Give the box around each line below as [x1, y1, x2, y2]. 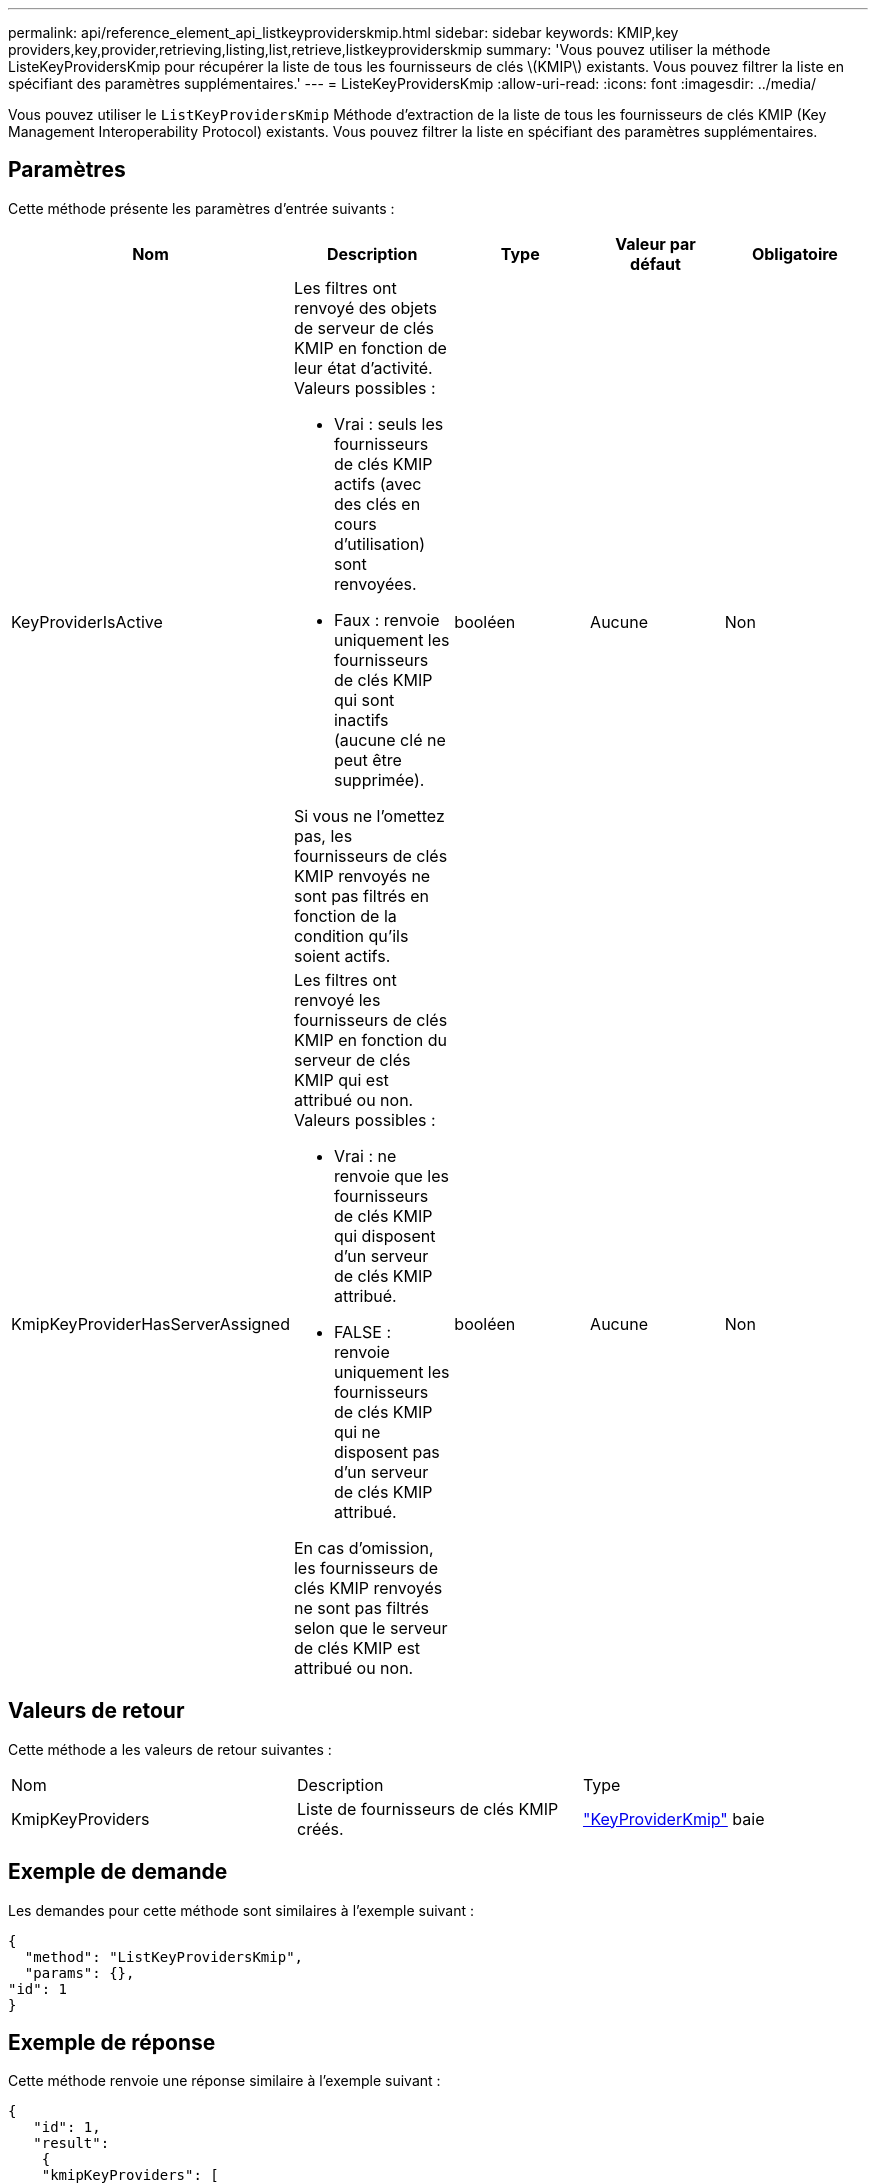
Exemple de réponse [8, 2029, 216, 2055]
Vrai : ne [333, 1145, 397, 1166]
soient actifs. [293, 945, 391, 966]
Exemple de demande [8, 1859, 228, 1885]
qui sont [333, 689, 395, 710]
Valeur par [615, 233, 696, 254]
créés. [296, 1818, 344, 1839]
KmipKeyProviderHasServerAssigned [11, 1313, 290, 1334]
